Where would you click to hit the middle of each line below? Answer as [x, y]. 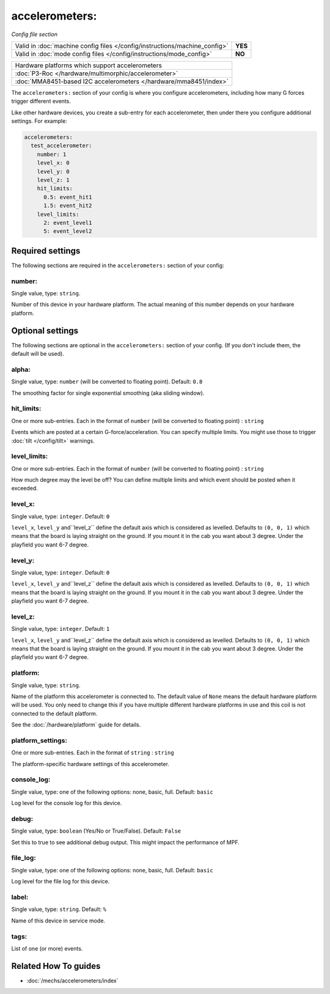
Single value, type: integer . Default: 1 [61, 629]
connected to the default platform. [54, 713]
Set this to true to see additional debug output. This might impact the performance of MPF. [125, 842]
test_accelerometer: [61, 146]
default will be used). [38, 354]
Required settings [46, 251]
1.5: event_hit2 [68, 206]
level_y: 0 [53, 171]
